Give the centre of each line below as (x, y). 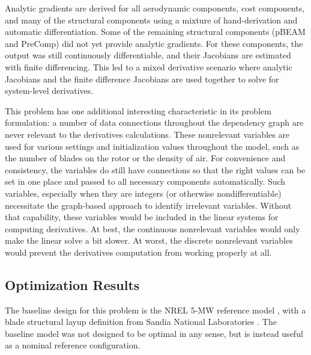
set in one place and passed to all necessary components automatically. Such (145, 181)
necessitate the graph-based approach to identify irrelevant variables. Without (148, 205)
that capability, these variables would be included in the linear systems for (142, 217)
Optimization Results (72, 284)
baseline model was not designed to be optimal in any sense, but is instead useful (154, 333)
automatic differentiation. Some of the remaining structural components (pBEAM (155, 32)
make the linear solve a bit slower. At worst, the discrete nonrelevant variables (149, 240)
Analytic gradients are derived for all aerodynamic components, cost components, (155, 8)
